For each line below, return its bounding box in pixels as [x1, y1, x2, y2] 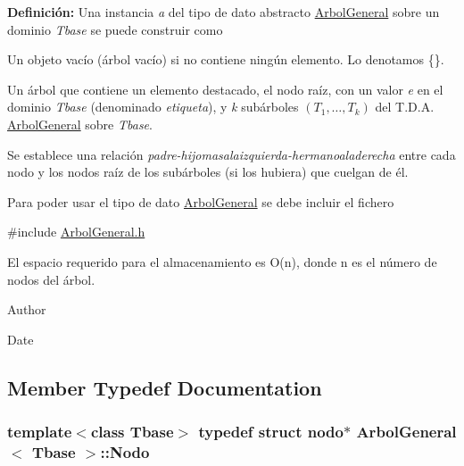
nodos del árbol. [7, 270, 95, 288]
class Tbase [90, 420, 174, 443]
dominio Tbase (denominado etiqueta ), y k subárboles [7, 97, 299, 116]
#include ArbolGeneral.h [7, 222, 145, 241]
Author [7, 300, 46, 319]
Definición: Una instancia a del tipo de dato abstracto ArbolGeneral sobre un [7, 3, 440, 21]
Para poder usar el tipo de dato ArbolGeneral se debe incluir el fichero [7, 192, 394, 211]
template [7, 420, 72, 443]
